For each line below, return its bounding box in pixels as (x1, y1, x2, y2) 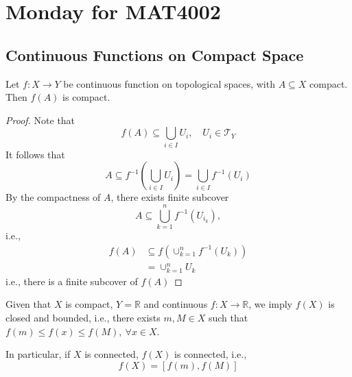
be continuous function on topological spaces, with (63, 76, 275, 90)
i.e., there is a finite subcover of (5, 273, 138, 288)
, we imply (248, 297, 293, 311)
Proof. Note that (5, 112, 75, 127)
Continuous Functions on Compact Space (5, 44, 304, 65)
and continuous (143, 297, 208, 311)
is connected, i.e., (174, 347, 247, 361)
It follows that (5, 147, 65, 161)
